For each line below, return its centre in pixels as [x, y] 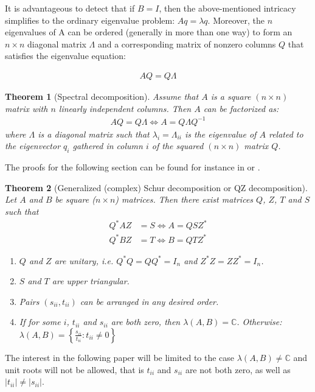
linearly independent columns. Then [125, 108]
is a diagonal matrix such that [94, 134]
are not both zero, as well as [238, 369]
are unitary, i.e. [84, 260]
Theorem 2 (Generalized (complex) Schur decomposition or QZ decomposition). [156, 187]
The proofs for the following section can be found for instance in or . [133, 167]
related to [286, 134]
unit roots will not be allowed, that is [74, 369]
